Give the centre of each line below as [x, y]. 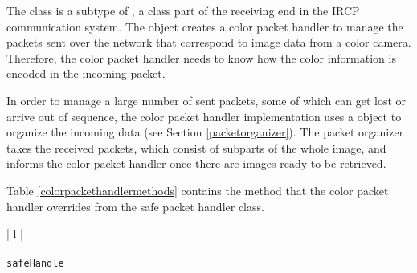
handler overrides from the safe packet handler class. [135, 206]
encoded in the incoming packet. [86, 73]
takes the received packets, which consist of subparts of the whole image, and [196, 147]
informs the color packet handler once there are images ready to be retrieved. [196, 163]
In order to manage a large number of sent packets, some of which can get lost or [206, 100]
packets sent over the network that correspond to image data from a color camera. [209, 42]
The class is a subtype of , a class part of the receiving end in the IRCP [183, 10]
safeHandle [35, 264]
